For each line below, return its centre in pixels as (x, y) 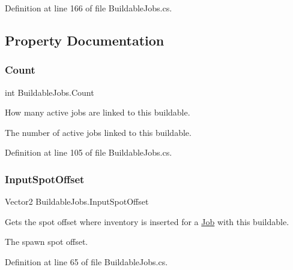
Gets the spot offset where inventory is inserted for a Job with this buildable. (147, 221)
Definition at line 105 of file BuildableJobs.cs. (89, 152)
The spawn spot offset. (47, 242)
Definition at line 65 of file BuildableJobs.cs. (86, 261)
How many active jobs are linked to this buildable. (98, 112)
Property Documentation (85, 40)
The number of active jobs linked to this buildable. (98, 132)
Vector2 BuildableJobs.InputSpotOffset (77, 201)
